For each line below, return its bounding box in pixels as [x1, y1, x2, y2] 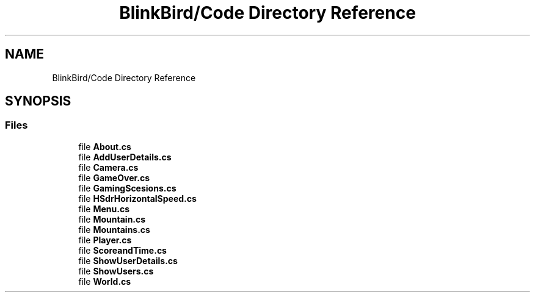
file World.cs [78, 276, 131, 287]
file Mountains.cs [78, 224, 150, 235]
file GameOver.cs [78, 172, 150, 183]
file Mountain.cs [78, 213, 146, 224]
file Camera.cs [78, 162, 139, 173]
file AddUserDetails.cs [78, 151, 172, 162]
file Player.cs [78, 234, 132, 245]
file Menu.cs [78, 203, 130, 214]
